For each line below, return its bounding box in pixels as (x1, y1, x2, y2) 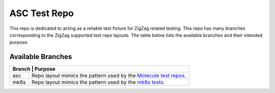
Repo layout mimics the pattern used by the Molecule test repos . (31, 72, 186, 79)
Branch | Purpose (12, 66, 56, 73)
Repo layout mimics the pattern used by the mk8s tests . (31, 79, 165, 86)
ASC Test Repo (9, 8, 74, 19)
